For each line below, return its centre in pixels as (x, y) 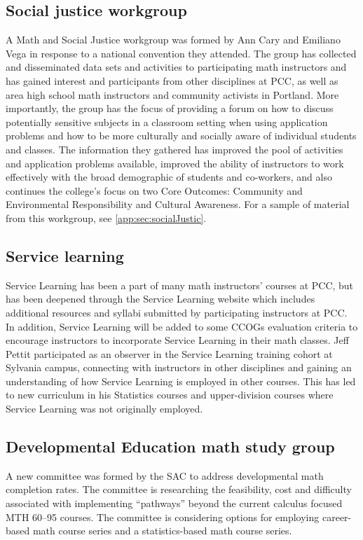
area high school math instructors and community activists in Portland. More (172, 94)
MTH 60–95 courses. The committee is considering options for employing (163, 517)
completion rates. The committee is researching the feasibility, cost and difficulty (179, 489)
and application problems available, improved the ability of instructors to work (175, 163)
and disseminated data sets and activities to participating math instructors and (176, 67)
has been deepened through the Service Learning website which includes (160, 299)
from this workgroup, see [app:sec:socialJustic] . (106, 217)
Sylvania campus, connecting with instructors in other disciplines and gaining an (179, 367)
